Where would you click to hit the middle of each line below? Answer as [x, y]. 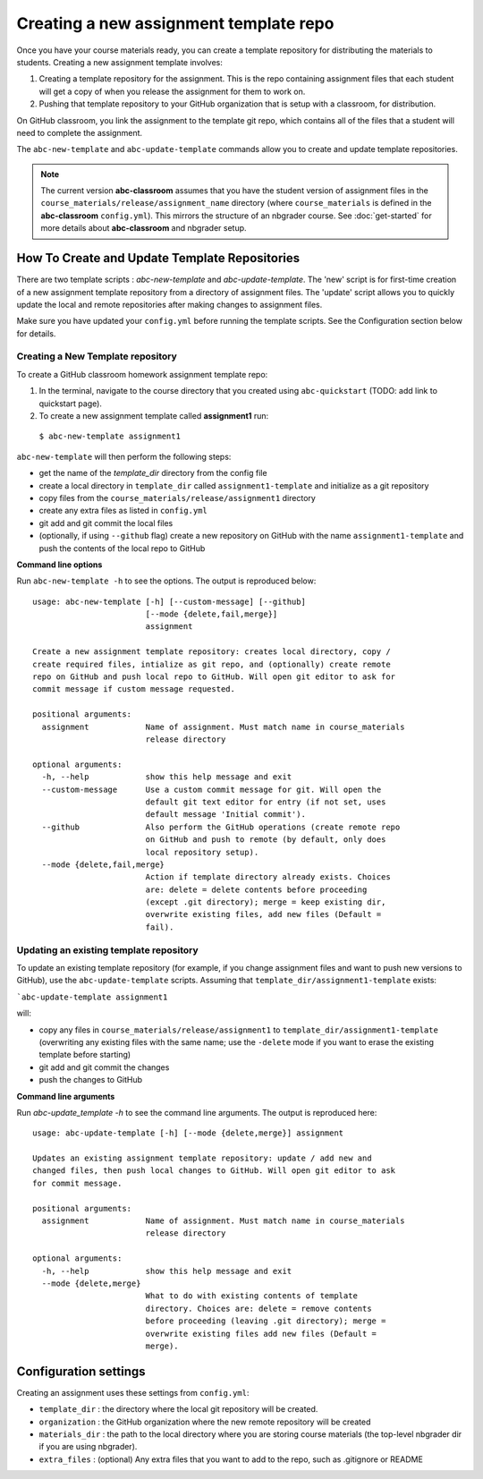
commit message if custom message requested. [134, 689]
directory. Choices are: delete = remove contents [258, 1308]
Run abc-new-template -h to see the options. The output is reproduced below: [166, 581]
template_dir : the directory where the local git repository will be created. [178, 1409]
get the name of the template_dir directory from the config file [153, 473]
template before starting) [85, 1055]
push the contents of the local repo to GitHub [122, 548]
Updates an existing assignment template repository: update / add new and [202, 1158]
